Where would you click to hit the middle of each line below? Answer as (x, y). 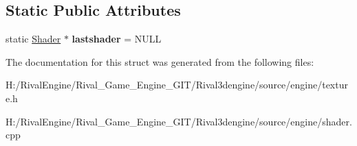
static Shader (33, 39)
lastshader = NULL (117, 39)
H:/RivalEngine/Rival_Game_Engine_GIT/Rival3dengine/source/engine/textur (177, 85)
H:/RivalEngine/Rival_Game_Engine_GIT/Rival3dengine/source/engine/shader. (179, 121)
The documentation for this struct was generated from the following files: (160, 61)
